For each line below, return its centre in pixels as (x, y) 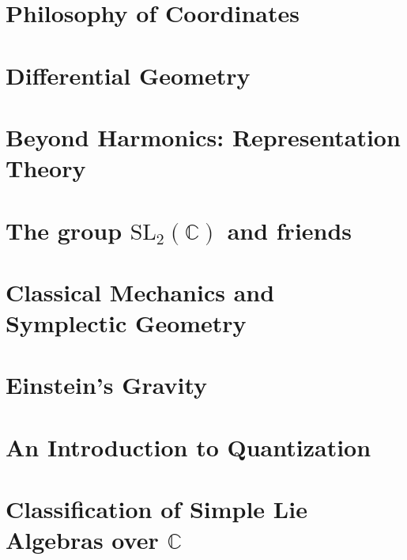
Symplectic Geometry (126, 323)
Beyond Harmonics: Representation (203, 136)
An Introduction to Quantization (188, 446)
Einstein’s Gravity (107, 385)
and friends (290, 230)
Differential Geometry (128, 75)
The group (64, 230)
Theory (46, 168)
